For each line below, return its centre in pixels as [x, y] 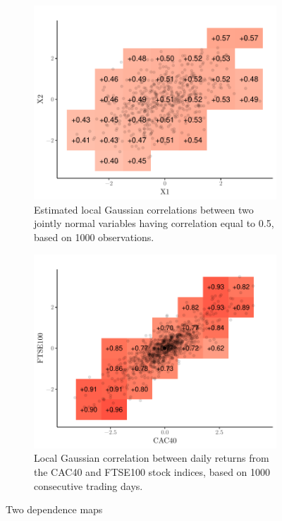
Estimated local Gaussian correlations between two [144, 209]
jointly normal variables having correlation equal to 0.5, [154, 223]
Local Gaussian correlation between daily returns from [152, 458]
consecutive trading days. [88, 485]
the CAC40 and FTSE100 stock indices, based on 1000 [152, 471]
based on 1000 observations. [94, 237]
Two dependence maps [54, 509]
